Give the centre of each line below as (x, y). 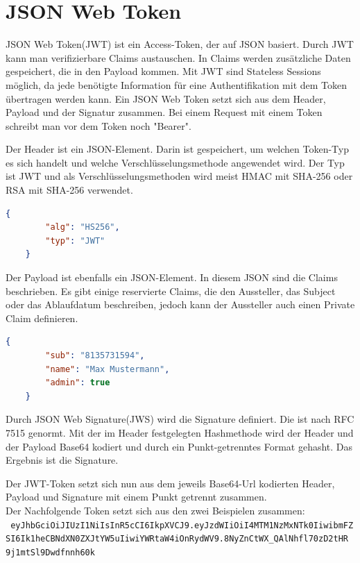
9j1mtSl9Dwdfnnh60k (50, 552)
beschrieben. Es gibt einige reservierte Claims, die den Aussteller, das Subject (171, 291)
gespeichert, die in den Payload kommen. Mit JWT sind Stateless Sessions (163, 71)
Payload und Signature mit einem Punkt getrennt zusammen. (136, 497)
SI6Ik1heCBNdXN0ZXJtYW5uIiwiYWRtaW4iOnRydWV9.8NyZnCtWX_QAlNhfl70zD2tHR (177, 539)
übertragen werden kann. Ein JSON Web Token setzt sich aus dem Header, (166, 98)
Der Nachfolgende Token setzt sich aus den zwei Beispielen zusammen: (155, 510)
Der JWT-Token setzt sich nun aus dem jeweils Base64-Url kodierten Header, (170, 483)
